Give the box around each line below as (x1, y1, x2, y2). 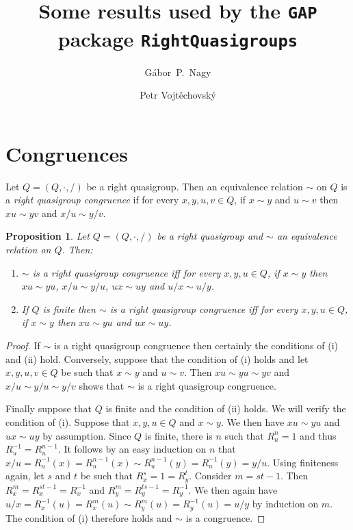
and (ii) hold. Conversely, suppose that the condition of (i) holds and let (5, 351, 309, 366)
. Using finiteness (267, 455, 339, 469)
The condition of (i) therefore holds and (5, 510, 172, 525)
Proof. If (5, 338, 40, 353)
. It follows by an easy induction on (57, 442, 207, 456)
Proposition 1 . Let (5, 229, 90, 243)
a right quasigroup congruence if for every (5, 192, 179, 207)
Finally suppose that (5, 401, 92, 416)
